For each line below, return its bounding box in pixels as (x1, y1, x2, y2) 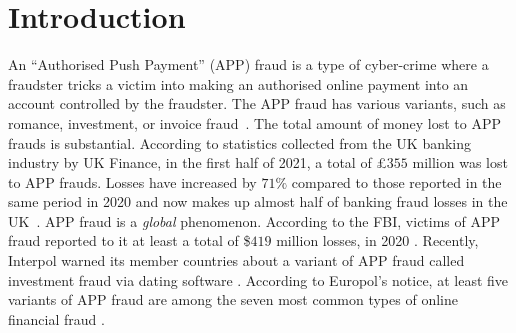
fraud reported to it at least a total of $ (8, 230, 251, 251)
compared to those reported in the (291, 171, 502, 192)
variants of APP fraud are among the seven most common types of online (8, 289, 458, 310)
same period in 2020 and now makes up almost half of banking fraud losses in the (8, 191, 508, 212)
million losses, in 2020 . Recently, (276, 230, 479, 251)
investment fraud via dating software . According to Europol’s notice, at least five (8, 269, 508, 290)
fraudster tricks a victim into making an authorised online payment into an (8, 73, 469, 94)
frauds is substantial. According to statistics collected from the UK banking (8, 132, 472, 153)
